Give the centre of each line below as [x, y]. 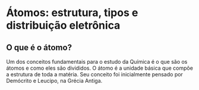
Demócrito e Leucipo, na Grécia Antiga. [54, 81]
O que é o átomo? [39, 47]
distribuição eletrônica [63, 25]
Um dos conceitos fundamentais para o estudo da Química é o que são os [97, 62]
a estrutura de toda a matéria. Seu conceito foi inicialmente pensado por [94, 74]
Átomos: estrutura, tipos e [72, 13]
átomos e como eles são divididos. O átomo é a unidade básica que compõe [99, 68]
